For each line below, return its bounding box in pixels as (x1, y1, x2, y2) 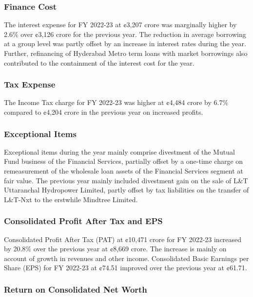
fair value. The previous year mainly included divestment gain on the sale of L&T (4, 175, 248, 185)
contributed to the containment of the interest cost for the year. (4, 57, 195, 68)
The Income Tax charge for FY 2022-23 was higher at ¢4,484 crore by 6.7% (4, 97, 229, 107)
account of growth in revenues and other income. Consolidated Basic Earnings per (4, 253, 249, 263)
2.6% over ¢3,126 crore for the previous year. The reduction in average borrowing (4, 29, 246, 39)
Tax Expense (4, 78, 56, 90)
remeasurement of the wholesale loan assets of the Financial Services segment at (4, 166, 243, 175)
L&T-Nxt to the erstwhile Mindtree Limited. (4, 194, 138, 204)
